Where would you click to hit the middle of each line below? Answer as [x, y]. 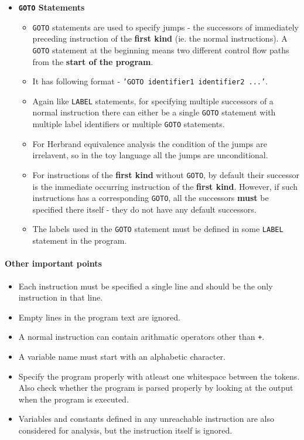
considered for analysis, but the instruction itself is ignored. [125, 430]
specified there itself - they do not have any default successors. [144, 209]
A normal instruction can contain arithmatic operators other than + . [141, 337]
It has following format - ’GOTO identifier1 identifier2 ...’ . [150, 81]
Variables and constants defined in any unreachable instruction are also [146, 419]
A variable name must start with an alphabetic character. [122, 356]
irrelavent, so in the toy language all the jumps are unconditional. [150, 155]
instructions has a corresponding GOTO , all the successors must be [151, 198]
